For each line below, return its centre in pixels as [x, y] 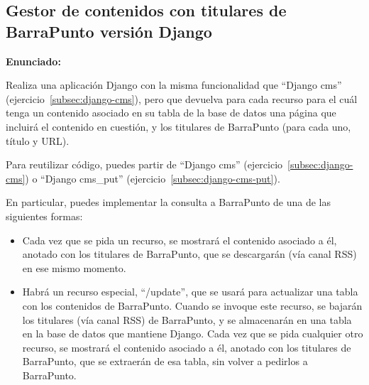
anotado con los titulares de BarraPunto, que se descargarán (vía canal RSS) [189, 254]
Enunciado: [33, 61]
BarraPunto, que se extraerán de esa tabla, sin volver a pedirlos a [165, 361]
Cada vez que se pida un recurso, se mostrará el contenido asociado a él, [180, 240]
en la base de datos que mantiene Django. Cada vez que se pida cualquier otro [193, 334]
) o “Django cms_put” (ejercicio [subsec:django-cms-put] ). [153, 178]
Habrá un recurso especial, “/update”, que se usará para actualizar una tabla [190, 292]
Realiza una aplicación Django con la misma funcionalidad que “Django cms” [174, 85]
